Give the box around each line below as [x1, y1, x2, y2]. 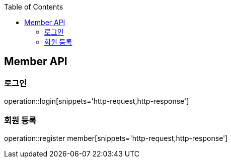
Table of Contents [4, 3, 63, 11]
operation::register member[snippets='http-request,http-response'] [4, 133, 228, 142]
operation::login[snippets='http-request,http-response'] [4, 97, 189, 106]
